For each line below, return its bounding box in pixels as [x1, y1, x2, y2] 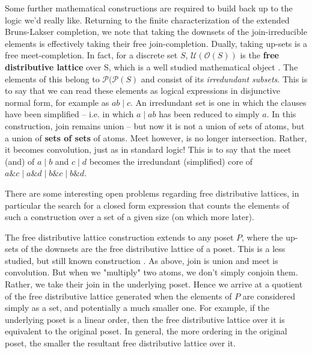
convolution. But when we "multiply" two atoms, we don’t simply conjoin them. [5, 266, 298, 278]
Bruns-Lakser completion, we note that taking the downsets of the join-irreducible [5, 25, 307, 38]
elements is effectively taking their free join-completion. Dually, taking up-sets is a [5, 37, 308, 49]
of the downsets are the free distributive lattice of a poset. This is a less [21, 242, 286, 255]
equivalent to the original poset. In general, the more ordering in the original [5, 325, 287, 337]
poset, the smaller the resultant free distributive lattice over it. [5, 337, 236, 349]
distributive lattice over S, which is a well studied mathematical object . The [5, 60, 298, 73]
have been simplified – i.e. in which [5, 108, 134, 120]
